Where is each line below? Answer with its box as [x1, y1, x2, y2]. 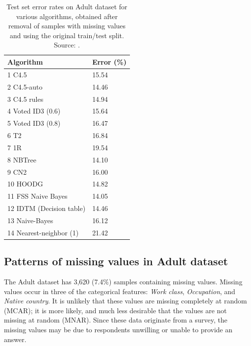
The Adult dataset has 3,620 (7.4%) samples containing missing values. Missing [4, 277, 243, 287]
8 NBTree [7, 154, 36, 164]
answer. [4, 334, 26, 344]
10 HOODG [7, 179, 43, 189]
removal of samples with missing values [8, 21, 126, 31]
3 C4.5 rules [7, 93, 44, 104]
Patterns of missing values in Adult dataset [4, 254, 228, 269]
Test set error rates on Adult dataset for [6, 1, 127, 11]
